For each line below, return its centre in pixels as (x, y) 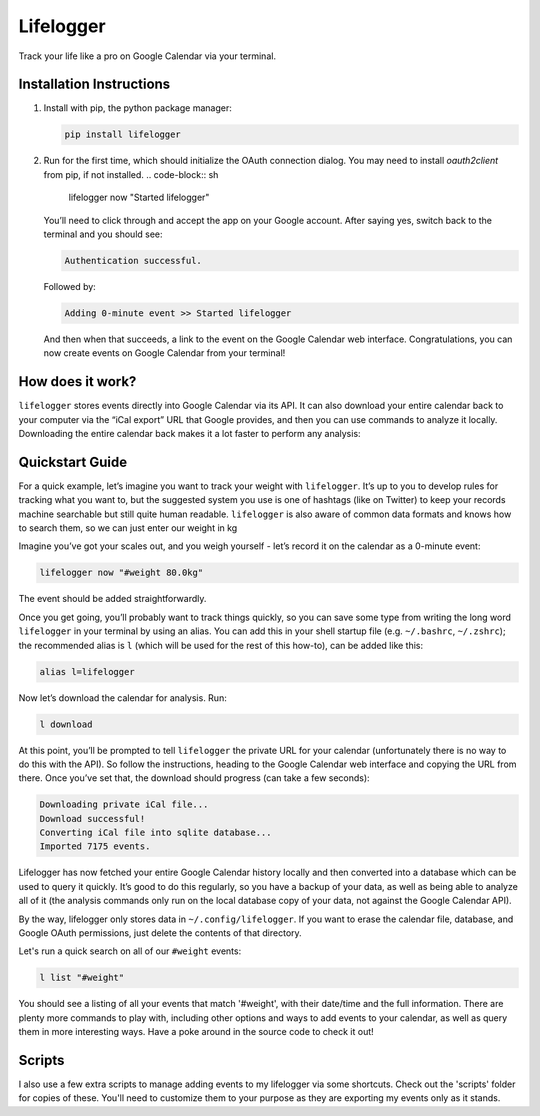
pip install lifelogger (123, 134)
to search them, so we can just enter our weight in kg (128, 528)
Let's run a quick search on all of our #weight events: (130, 951)
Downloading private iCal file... (124, 804)
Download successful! (92, 818)
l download (66, 724)
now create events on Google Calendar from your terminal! (164, 353)
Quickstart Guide (73, 461)
